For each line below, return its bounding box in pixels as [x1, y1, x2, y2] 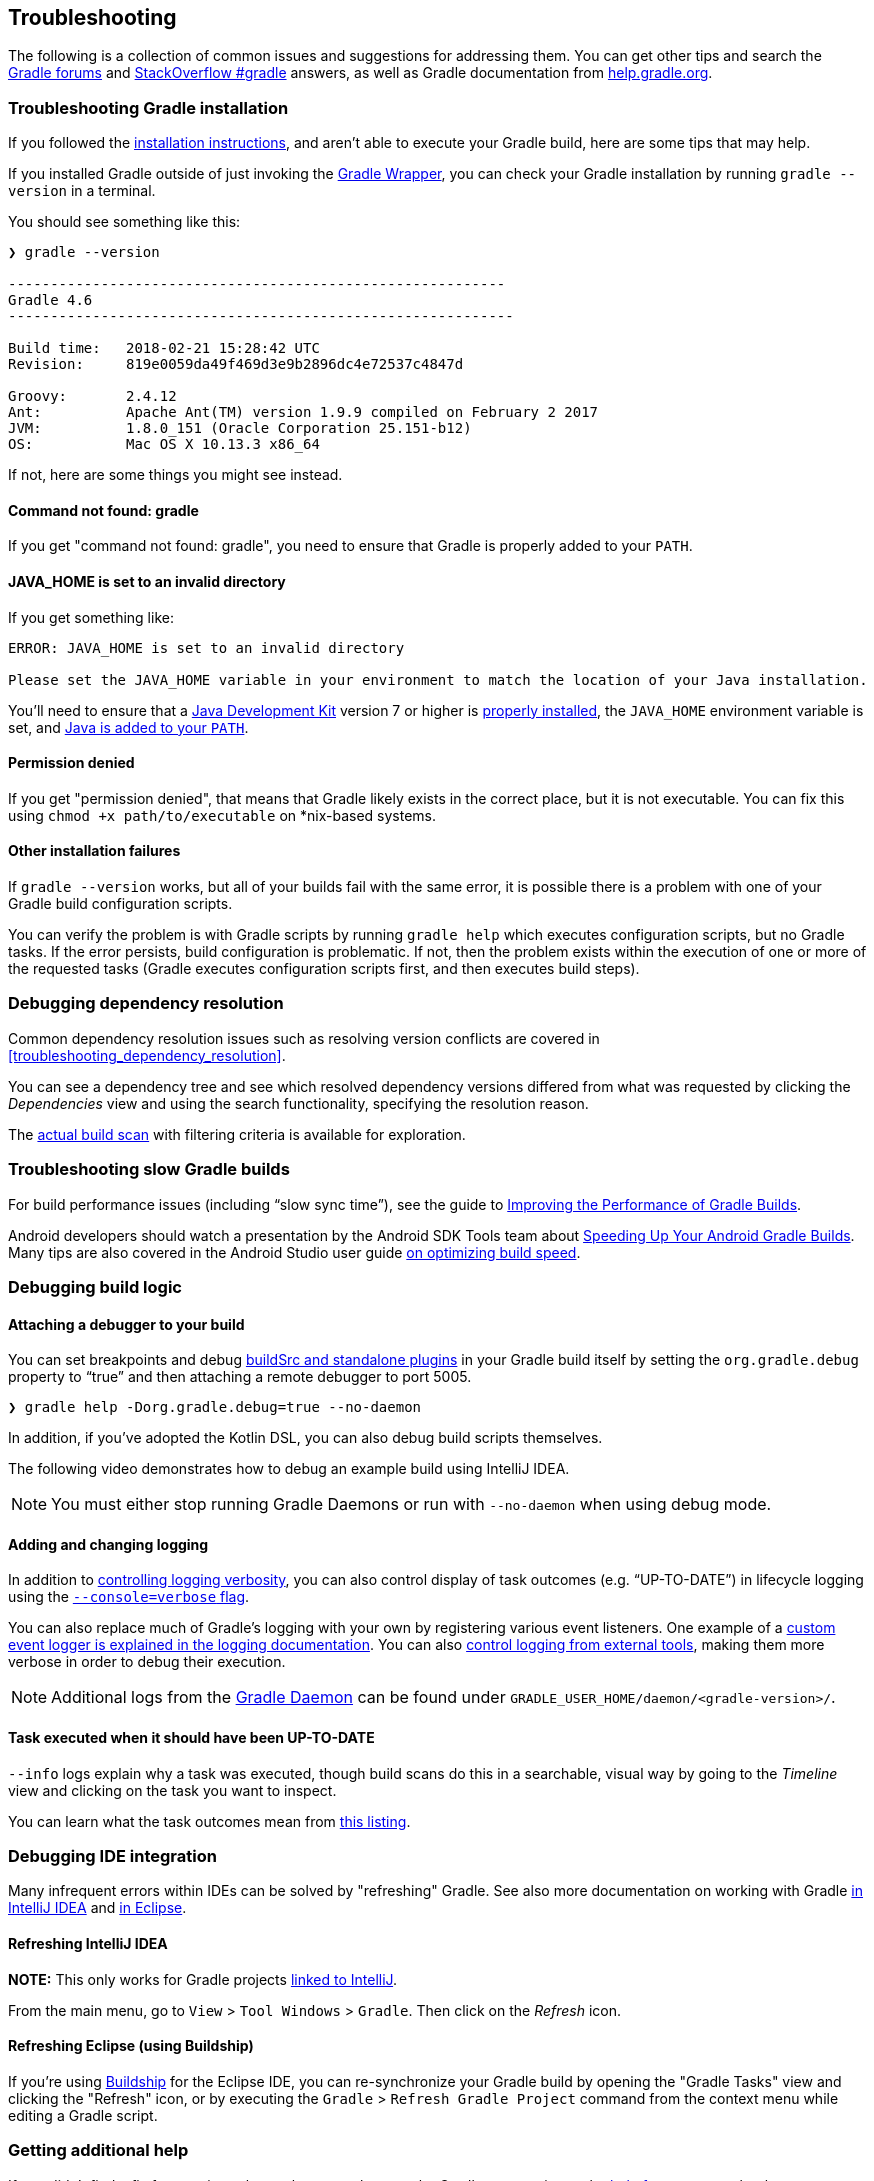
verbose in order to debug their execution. [8, 1653, 286, 1671]
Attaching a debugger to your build [8, 1315, 245, 1333]
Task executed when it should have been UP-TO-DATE [8, 1728, 375, 1746]
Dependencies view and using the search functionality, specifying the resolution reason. [8, 1094, 589, 1112]
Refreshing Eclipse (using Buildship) [8, 2037, 254, 2055]
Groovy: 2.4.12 [8, 388, 177, 405]
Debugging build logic [8, 1276, 182, 1297]
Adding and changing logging [8, 1535, 209, 1553]
